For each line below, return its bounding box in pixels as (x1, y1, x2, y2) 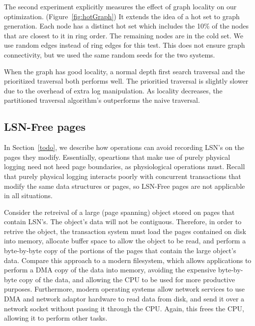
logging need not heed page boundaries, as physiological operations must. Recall (4, 161, 245, 172)
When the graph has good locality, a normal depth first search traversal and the (4, 66, 245, 76)
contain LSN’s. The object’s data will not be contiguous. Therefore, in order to (4, 216, 242, 227)
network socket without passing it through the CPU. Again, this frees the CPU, (4, 303, 244, 313)
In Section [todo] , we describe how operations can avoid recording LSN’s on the (4, 142, 245, 152)
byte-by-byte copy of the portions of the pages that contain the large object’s (4, 245, 236, 256)
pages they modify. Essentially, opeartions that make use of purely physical (4, 151, 230, 162)
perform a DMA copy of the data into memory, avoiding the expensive (4, 265, 216, 275)
